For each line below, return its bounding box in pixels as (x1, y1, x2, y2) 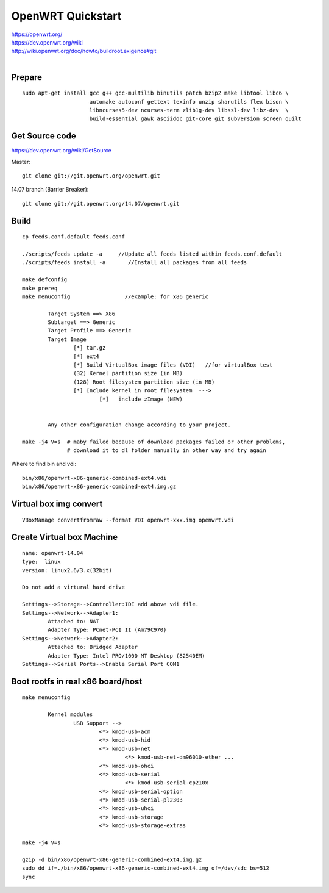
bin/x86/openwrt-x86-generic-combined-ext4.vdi (22, 475, 167, 481)
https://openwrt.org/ (11, 30, 63, 38)
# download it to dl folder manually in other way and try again (67, 446, 266, 454)
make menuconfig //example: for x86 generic (22, 293, 208, 300)
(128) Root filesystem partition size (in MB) (73, 378, 215, 386)
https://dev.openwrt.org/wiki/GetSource (11, 147, 112, 154)
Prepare (11, 72, 43, 82)
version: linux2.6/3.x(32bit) (22, 567, 113, 573)
